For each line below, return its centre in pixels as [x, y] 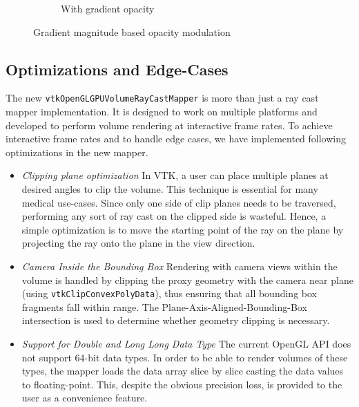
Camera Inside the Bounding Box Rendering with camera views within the [179, 266]
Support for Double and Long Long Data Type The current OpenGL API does [186, 344]
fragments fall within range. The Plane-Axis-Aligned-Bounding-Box [164, 306]
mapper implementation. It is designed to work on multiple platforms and [162, 112]
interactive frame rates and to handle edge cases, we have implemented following [176, 139]
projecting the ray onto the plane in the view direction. [138, 243]
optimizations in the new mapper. [77, 152]
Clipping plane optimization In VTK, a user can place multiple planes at [175, 175]
